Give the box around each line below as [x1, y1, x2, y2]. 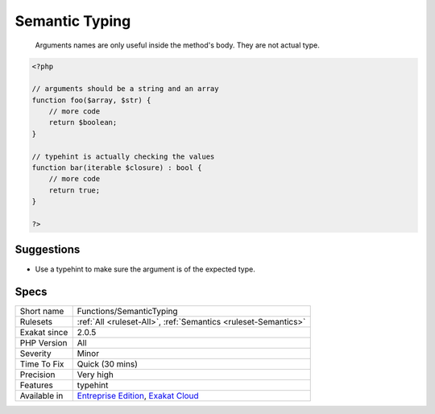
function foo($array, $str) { [31, 95, 151, 105]
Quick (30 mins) [77, 358, 139, 370]
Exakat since [19, 327, 68, 338]
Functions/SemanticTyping [77, 306, 178, 317]
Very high [77, 369, 114, 380]
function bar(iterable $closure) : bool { [31, 164, 202, 172]
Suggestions [14, 242, 81, 257]
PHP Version [19, 337, 68, 349]
